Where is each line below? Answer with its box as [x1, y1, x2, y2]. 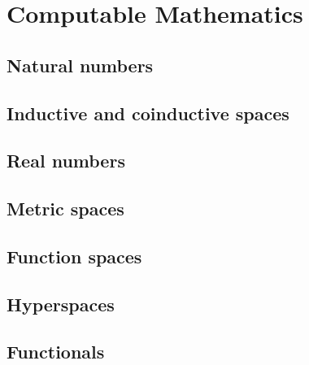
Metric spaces [7, 196, 124, 221]
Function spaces [7, 243, 142, 268]
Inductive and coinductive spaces [7, 100, 289, 125]
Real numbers [7, 148, 125, 173]
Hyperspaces [7, 291, 115, 316]
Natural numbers [7, 52, 154, 77]
